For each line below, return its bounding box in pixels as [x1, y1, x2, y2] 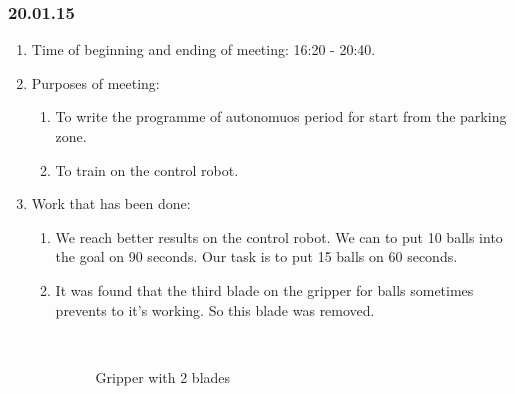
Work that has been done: [31, 193, 191, 214]
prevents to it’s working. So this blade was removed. [55, 299, 375, 320]
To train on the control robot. [55, 159, 239, 180]
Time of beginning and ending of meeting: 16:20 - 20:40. [31, 39, 376, 60]
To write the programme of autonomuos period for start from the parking [55, 106, 507, 127]
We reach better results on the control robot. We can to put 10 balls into [55, 226, 503, 247]
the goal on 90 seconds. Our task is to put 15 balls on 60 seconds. [55, 246, 458, 267]
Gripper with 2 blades [95, 366, 231, 387]
